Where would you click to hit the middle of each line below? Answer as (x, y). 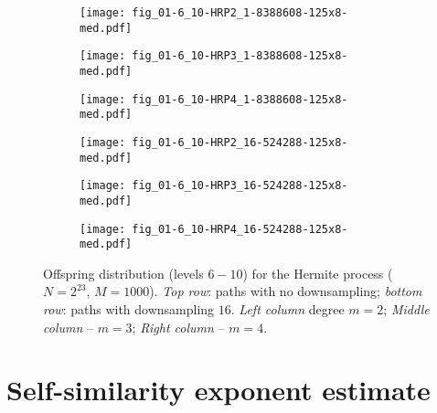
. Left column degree (288, 309)
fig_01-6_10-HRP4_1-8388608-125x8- (240, 99)
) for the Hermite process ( (318, 273)
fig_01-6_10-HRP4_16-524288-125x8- (240, 229)
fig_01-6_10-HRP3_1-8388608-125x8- (240, 56)
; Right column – (178, 327)
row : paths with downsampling (129, 309)
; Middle (406, 309)
